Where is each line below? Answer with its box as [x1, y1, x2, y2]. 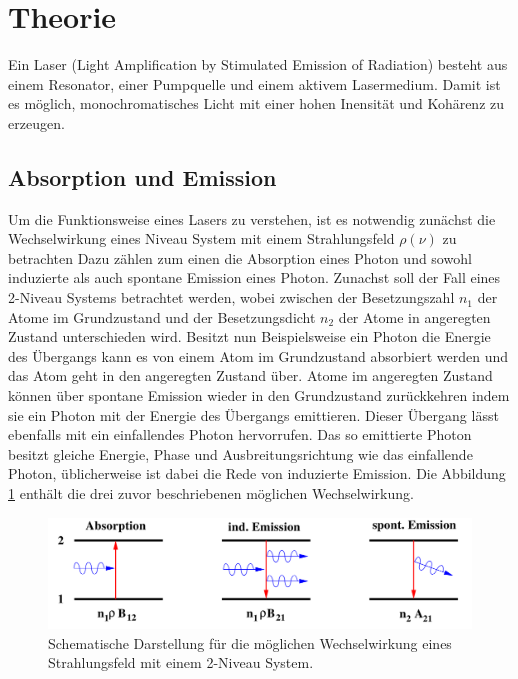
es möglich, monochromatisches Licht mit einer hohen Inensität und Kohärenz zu [8, 93, 505, 114]
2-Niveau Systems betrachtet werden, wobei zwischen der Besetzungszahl [8, 287, 455, 308]
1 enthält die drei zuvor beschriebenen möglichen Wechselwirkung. [8, 483, 414, 504]
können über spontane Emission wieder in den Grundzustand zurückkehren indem [8, 385, 510, 406]
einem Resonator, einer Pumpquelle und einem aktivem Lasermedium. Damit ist [8, 73, 501, 94]
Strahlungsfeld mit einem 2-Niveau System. [48, 652, 314, 673]
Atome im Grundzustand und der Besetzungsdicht [8, 306, 316, 327]
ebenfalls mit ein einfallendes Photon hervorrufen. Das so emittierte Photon [8, 424, 472, 445]
